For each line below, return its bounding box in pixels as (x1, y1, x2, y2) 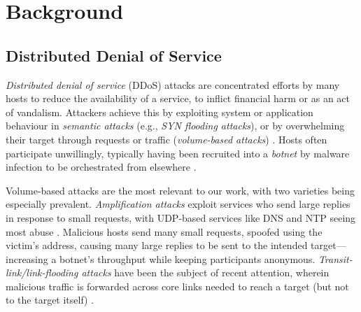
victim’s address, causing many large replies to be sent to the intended (6, 238, 308, 253)
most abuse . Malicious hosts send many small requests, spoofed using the (6, 224, 323, 239)
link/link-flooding (6, 265, 78, 280)
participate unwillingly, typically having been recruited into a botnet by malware (6, 146, 350, 160)
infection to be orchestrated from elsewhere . (6, 159, 197, 174)
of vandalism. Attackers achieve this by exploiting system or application (6, 104, 313, 119)
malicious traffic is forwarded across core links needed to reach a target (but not (6, 278, 349, 293)
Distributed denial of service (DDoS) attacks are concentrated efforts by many (6, 77, 340, 92)
